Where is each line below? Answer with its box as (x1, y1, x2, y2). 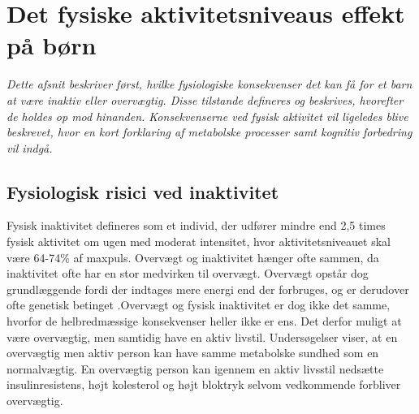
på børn (6, 28, 97, 62)
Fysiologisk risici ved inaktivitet (6, 179, 279, 204)
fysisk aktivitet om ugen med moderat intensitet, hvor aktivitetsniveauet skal (6, 233, 391, 250)
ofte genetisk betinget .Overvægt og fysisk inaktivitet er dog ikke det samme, (6, 296, 391, 313)
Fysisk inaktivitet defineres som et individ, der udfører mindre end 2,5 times (6, 217, 386, 234)
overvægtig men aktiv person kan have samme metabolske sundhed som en (6, 344, 379, 361)
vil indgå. (6, 139, 53, 156)
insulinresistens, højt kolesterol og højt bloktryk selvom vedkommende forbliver (6, 376, 401, 393)
